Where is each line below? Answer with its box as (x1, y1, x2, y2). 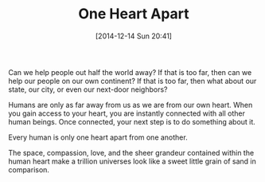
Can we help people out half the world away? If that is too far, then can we (8, 67, 252, 77)
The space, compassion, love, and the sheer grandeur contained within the (8, 148, 255, 157)
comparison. (8, 164, 50, 174)
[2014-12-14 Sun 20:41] (95, 31, 173, 41)
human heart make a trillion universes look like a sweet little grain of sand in (8, 156, 256, 166)
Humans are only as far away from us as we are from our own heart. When (8, 100, 253, 109)
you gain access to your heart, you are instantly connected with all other (8, 109, 245, 118)
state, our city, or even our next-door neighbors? (8, 85, 168, 94)
